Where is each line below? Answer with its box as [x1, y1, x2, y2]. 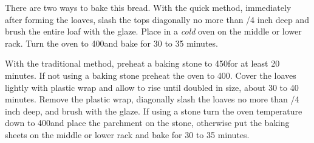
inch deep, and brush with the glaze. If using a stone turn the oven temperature [5, 104, 302, 117]
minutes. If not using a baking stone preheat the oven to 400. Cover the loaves [5, 68, 296, 81]
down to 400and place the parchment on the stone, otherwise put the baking [5, 116, 290, 129]
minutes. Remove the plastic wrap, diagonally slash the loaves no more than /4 [5, 93, 299, 105]
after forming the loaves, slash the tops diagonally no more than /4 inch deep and [5, 13, 309, 25]
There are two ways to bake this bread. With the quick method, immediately [5, 1, 292, 13]
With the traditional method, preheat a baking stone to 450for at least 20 [5, 57, 280, 70]
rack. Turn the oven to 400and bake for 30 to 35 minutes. [5, 36, 218, 49]
